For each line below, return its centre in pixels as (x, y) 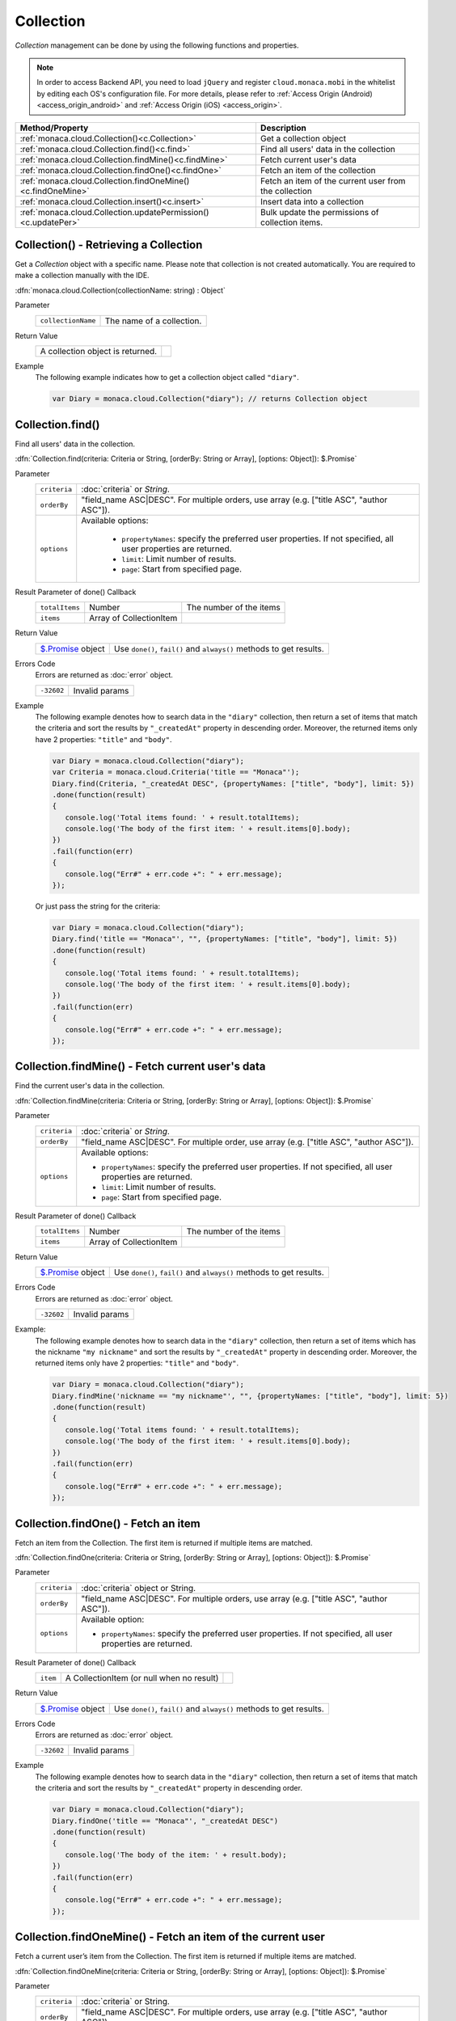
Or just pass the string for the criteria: (98, 906)
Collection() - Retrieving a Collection (109, 245)
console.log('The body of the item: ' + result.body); (176, 1854)
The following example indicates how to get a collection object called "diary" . (167, 378)
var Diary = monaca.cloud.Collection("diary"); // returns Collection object (210, 399)
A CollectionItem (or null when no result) (142, 1678)
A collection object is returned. (99, 351)
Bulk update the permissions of (319, 212)
